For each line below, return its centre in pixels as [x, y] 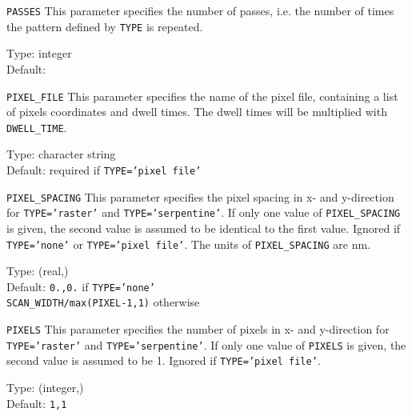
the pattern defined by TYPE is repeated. [105, 26]
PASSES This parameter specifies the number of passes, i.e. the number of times [200, 10]
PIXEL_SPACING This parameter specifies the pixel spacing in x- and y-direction [200, 196]
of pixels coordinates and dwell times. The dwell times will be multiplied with [197, 112]
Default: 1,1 [37, 403]
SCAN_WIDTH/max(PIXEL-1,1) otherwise [103, 302]
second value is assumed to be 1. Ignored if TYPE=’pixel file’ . [164, 360]
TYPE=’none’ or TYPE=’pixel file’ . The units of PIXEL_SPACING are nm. [189, 244]
